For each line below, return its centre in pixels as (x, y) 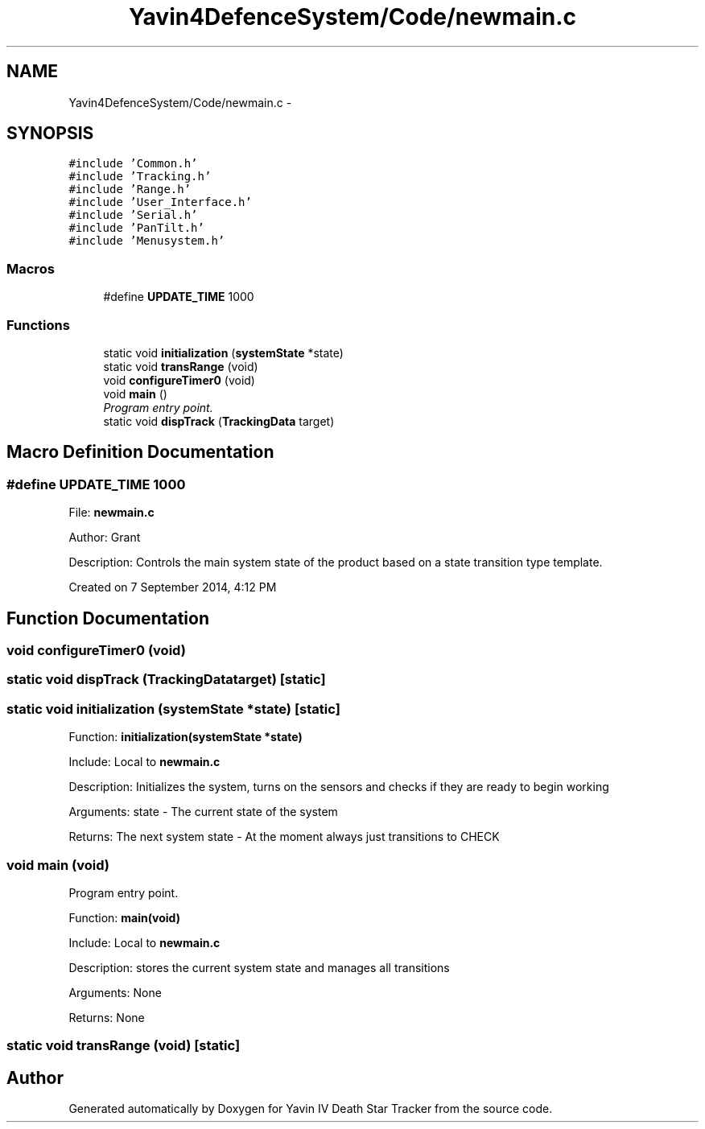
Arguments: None (115, 992)
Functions (38, 325)
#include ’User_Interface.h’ (160, 202)
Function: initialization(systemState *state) (186, 737)
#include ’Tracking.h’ (140, 177)
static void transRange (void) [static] (124, 1046)
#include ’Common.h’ (133, 164)
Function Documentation (108, 618)
